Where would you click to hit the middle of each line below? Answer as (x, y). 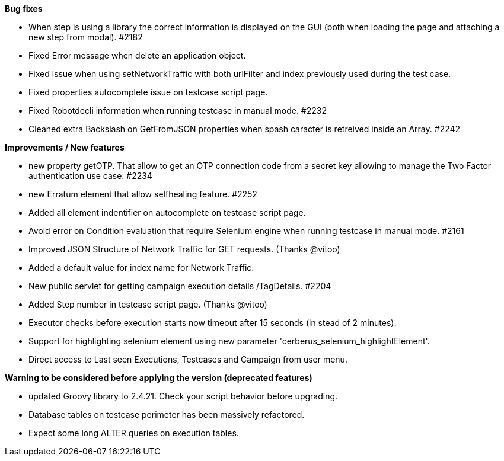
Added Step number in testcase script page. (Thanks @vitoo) (148, 304)
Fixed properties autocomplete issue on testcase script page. (148, 92)
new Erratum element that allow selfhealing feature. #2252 (143, 194)
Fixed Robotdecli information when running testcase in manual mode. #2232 (178, 111)
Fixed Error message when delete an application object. (137, 55)
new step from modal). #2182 (86, 37)
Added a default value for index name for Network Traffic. (141, 268)
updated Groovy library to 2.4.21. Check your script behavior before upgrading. (183, 396)
